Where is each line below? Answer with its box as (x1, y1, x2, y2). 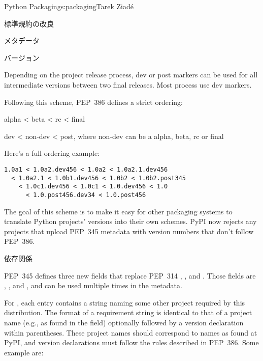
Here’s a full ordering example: (4, 148, 100, 158)
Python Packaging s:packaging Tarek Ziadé (4, 1, 134, 11)
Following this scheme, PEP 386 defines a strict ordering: (4, 96, 183, 107)
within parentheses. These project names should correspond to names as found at (4, 327, 257, 338)
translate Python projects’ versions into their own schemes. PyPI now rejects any (4, 216, 257, 227)
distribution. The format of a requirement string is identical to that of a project (4, 307, 252, 318)
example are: (4, 347, 44, 357)
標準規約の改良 (4, 18, 54, 29)
